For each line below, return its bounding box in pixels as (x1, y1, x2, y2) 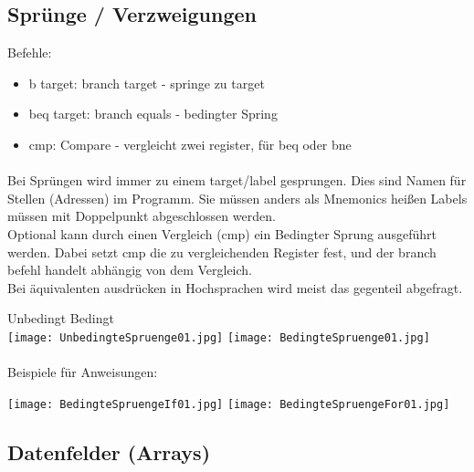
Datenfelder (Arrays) (7, 437, 211, 466)
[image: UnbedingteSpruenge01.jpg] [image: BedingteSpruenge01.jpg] (7, 330, 430, 344)
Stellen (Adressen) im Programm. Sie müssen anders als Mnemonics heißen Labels (7, 188, 468, 207)
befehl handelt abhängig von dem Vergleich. (7, 260, 253, 279)
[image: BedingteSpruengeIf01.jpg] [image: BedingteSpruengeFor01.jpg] (7, 397, 450, 411)
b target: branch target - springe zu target (28, 73, 265, 92)
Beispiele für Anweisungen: (7, 362, 158, 382)
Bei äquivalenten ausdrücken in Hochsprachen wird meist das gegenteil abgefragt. (7, 278, 463, 297)
